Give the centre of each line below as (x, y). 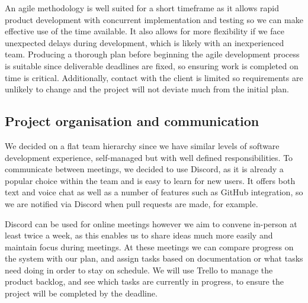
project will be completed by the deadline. (81, 293)
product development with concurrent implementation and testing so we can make (154, 19)
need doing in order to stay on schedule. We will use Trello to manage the (139, 270)
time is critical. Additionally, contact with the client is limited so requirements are (154, 77)
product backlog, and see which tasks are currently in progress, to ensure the (144, 281)
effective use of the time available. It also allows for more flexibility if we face (145, 31)
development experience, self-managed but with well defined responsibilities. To (149, 157)
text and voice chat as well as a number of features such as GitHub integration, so (154, 192)
